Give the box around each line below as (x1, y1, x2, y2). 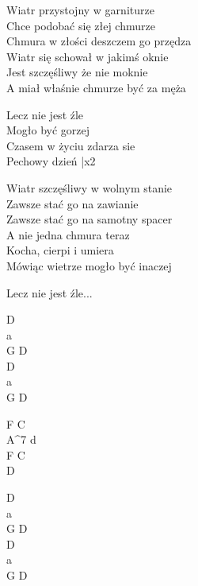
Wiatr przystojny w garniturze (6, 2, 154, 17)
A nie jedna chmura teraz (6, 226, 130, 243)
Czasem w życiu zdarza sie (6, 137, 135, 153)
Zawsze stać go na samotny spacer (6, 211, 173, 227)
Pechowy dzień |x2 (6, 153, 96, 169)
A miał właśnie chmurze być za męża (6, 79, 186, 95)
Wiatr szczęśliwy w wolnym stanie (6, 179, 173, 196)
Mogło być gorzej (6, 122, 90, 138)
